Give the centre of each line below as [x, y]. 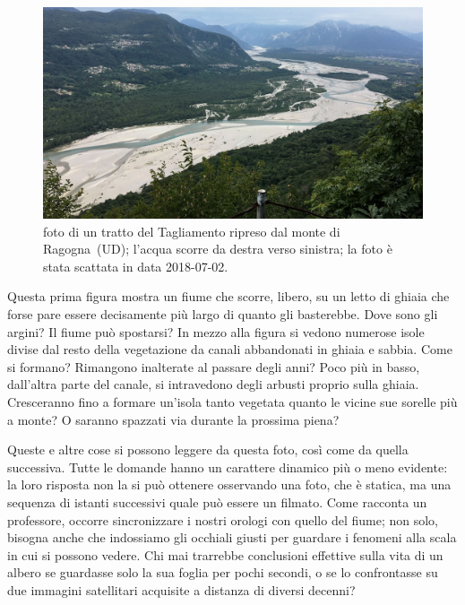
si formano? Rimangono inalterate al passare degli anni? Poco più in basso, [214, 366]
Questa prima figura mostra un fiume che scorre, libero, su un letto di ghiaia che [228, 296]
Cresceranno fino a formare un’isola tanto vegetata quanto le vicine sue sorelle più [232, 401]
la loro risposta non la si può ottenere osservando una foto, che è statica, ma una [229, 484]
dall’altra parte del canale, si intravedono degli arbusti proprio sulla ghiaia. [213, 384]
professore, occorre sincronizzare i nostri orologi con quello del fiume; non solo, [223, 519]
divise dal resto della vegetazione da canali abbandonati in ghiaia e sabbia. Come [230, 349]
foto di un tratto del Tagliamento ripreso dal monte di [192, 231]
